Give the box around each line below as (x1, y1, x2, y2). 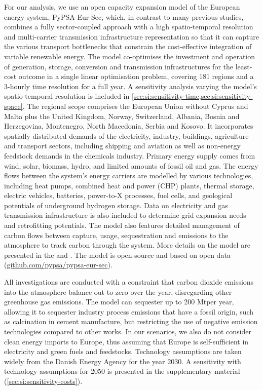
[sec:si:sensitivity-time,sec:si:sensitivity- (131, 91, 253, 101)
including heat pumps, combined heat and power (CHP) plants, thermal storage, (4, 180, 254, 190)
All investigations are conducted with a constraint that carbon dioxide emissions (4, 277, 254, 287)
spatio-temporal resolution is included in (4, 91, 130, 101)
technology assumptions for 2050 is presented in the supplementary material (4, 366, 240, 376)
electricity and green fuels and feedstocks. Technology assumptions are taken (4, 346, 242, 357)
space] (4, 100, 23, 111)
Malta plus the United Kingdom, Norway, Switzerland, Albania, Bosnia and (4, 110, 240, 121)
